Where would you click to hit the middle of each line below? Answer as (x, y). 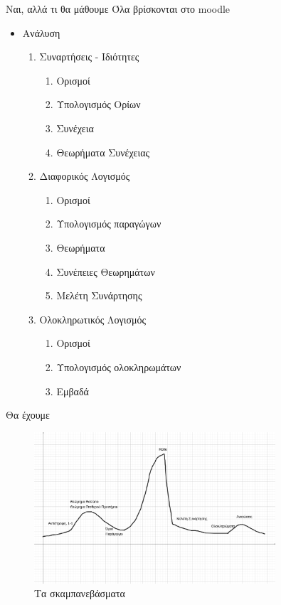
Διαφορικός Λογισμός (85, 176)
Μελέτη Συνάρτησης (99, 295)
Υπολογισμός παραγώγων (109, 224)
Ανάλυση (41, 32)
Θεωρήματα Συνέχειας (103, 152)
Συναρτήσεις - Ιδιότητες (89, 57)
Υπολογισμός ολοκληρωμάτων (119, 366)
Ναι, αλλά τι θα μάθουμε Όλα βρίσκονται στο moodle (118, 9)
